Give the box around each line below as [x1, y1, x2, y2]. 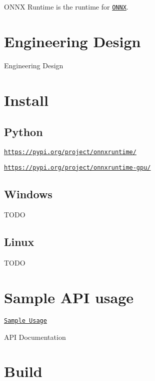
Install [4, 89, 48, 110]
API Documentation [4, 331, 66, 342]
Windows [4, 186, 52, 201]
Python [4, 124, 43, 140]
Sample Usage [4, 317, 47, 324]
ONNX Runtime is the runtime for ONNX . [4, 2, 128, 12]
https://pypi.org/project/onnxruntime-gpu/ [4, 164, 151, 171]
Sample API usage [4, 287, 134, 308]
